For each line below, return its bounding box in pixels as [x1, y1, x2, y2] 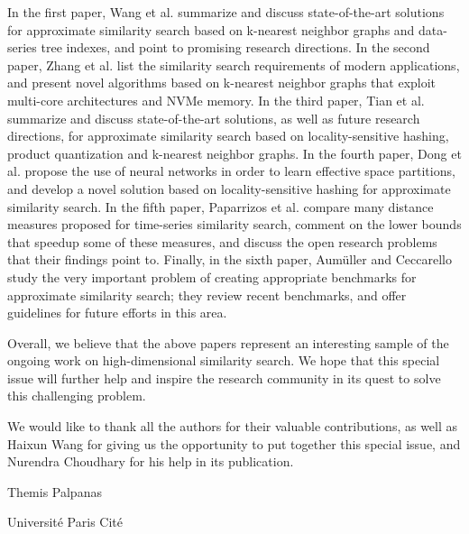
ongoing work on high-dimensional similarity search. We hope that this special [7, 351, 440, 370]
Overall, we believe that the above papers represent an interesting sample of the [7, 333, 449, 352]
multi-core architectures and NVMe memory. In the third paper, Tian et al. [7, 90, 425, 109]
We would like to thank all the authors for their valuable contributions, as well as [7, 417, 458, 436]
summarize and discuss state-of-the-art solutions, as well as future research [7, 108, 420, 127]
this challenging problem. [7, 386, 146, 405]
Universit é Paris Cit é [7, 512, 123, 531]
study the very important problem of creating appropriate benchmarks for [7, 267, 417, 286]
